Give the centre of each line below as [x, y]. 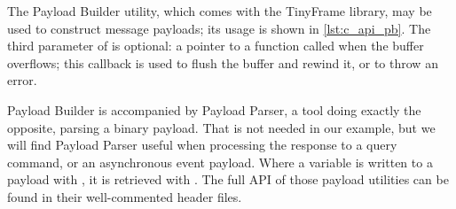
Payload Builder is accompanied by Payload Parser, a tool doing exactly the [214, 109]
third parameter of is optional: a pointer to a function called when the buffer [216, 46]
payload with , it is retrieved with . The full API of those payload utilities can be [228, 179]
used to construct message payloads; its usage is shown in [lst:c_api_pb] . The [219, 28]
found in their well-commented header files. [125, 196]
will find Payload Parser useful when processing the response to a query [202, 145]
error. [22, 80]
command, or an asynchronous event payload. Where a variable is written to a [220, 162]
